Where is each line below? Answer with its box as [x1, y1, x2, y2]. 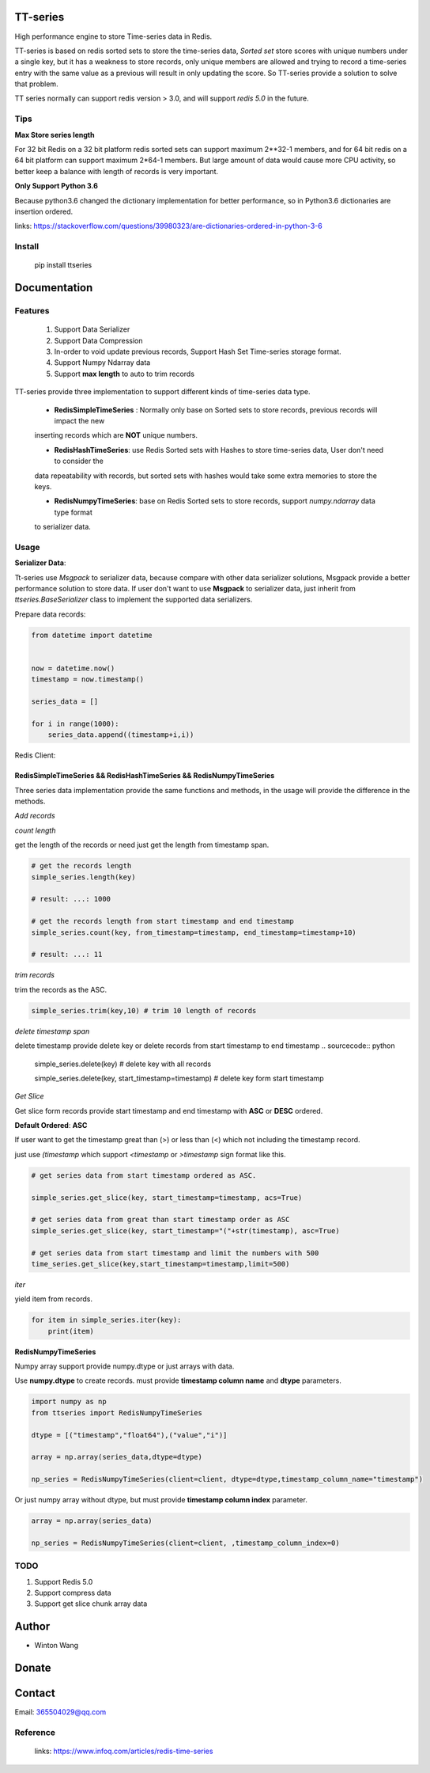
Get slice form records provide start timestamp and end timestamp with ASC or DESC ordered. [14, 1106, 323, 1115]
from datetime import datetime [31, 630, 153, 640]
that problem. [14, 79, 58, 89]
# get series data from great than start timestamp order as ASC [31, 1215, 290, 1224]
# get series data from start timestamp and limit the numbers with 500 [31, 1248, 319, 1258]
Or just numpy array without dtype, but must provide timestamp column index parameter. [14, 1495, 307, 1505]
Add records [14, 811, 55, 821]
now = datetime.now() [31, 663, 115, 673]
